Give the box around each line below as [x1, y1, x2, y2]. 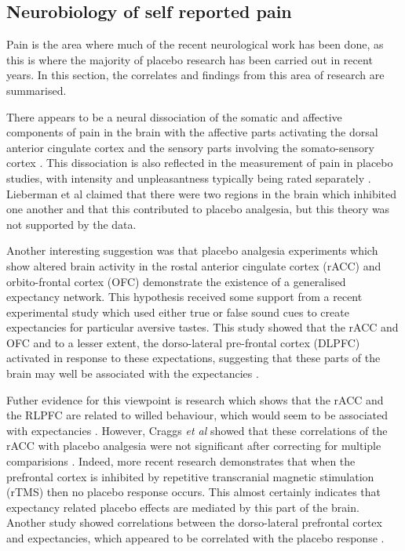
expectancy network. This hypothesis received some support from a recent [6, 288, 363, 305]
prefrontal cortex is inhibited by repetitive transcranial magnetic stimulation [6, 468, 374, 484]
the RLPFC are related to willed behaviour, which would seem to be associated [6, 407, 389, 423]
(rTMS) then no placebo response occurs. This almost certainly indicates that [6, 484, 381, 500]
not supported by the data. [6, 216, 137, 232]
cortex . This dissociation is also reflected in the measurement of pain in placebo [6, 154, 393, 171]
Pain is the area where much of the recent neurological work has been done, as [6, 36, 384, 53]
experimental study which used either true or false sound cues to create [6, 303, 349, 320]
